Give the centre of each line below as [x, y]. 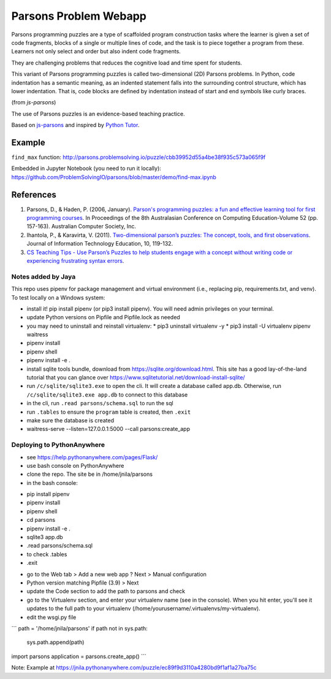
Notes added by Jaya [44, 276]
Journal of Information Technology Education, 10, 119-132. [100, 244]
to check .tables [47, 554]
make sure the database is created [70, 420]
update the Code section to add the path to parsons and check [106, 591]
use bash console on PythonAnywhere [75, 465]
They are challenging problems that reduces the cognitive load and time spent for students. [127, 63]
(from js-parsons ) [34, 103]
